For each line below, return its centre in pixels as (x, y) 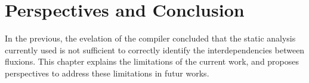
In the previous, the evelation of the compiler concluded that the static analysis (150, 38)
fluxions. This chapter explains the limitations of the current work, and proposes (152, 61)
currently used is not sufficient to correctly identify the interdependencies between (155, 50)
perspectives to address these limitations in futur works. (107, 73)
